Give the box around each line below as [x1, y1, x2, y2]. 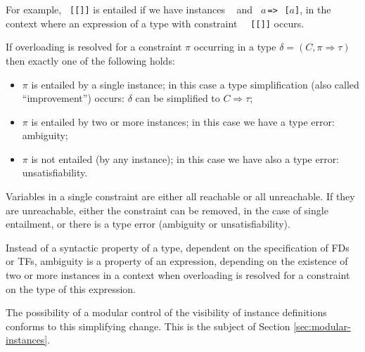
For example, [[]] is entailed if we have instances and [6, 2, 253, 16]
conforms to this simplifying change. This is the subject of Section [6, 318, 290, 333]
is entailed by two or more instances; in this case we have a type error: [31, 114, 335, 129]
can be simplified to [135, 91, 220, 105]
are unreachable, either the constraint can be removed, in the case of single [6, 202, 328, 217]
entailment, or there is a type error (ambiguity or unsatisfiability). [6, 216, 290, 231]
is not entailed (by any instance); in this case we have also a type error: [31, 151, 340, 166]
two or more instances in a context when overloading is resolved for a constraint [6, 268, 350, 282]
